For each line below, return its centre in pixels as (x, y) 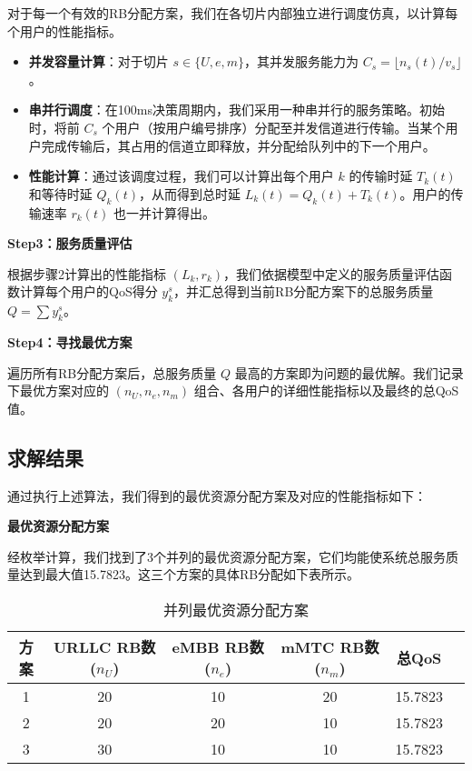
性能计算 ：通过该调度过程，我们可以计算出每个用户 (181, 176)
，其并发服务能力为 (301, 61)
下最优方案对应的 (58, 391)
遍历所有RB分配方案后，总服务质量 (112, 372)
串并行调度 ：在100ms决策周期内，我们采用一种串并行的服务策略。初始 (236, 110)
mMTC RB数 (330, 647)
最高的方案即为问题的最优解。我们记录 (349, 372)
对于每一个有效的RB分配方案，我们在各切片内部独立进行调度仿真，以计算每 (233, 13)
